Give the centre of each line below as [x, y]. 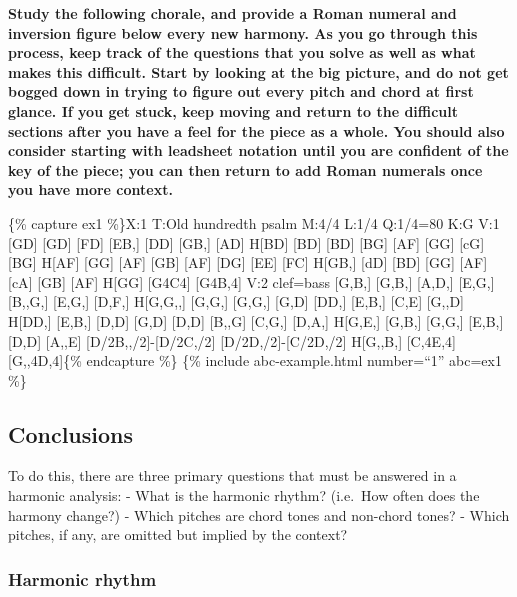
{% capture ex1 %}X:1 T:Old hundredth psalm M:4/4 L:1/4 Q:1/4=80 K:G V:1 [254, 222]
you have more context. [90, 189]
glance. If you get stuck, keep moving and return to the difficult [233, 110]
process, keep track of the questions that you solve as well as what [242, 52]
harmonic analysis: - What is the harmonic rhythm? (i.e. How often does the [244, 495]
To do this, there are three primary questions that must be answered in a [232, 475]
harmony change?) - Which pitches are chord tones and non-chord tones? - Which [259, 514]
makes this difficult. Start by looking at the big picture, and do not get [258, 71]
